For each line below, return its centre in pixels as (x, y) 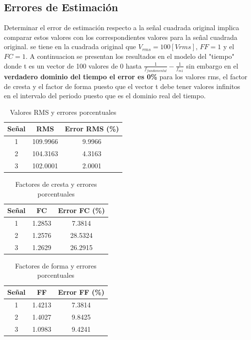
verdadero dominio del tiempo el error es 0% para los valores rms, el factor (126, 77)
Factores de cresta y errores (56, 184)
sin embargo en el (212, 65)
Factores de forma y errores (56, 265)
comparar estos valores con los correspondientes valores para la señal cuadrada (121, 37)
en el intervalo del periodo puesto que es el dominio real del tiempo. (105, 96)
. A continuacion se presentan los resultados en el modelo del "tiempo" (130, 56)
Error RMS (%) (92, 129)
